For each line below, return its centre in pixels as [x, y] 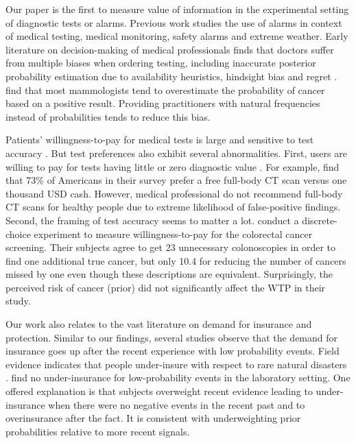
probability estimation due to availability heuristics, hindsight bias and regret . [171, 76]
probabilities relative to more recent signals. [98, 431]
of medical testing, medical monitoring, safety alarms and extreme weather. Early [177, 36]
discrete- [320, 220]
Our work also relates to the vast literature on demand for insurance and [159, 324]
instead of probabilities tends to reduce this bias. [108, 116]
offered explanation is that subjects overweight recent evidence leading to [159, 391]
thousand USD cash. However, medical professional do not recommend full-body [174, 193]
